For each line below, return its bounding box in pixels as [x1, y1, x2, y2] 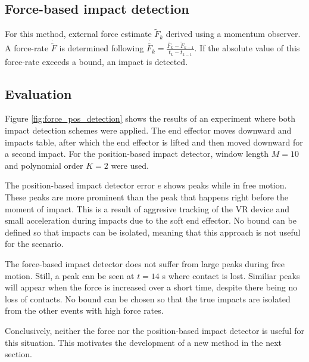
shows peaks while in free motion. [164, 179, 287, 191]
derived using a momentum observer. [166, 27, 301, 40]
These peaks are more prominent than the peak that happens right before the [5, 191, 289, 203]
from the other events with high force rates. [5, 304, 164, 317]
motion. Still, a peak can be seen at [5, 269, 135, 281]
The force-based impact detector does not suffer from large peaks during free [5, 258, 285, 270]
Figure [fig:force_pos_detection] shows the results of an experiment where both [5, 112, 296, 125]
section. [5, 348, 32, 360]
